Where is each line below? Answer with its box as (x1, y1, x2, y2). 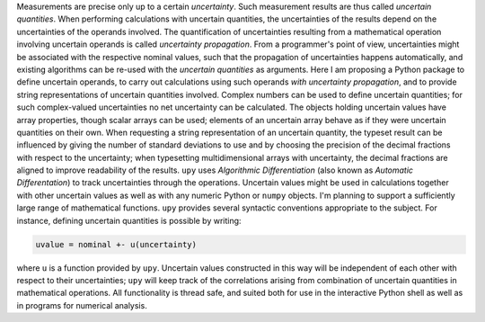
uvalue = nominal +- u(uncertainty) (35, 239, 198, 249)
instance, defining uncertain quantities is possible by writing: (16, 215, 242, 226)
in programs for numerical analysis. (16, 300, 147, 310)
